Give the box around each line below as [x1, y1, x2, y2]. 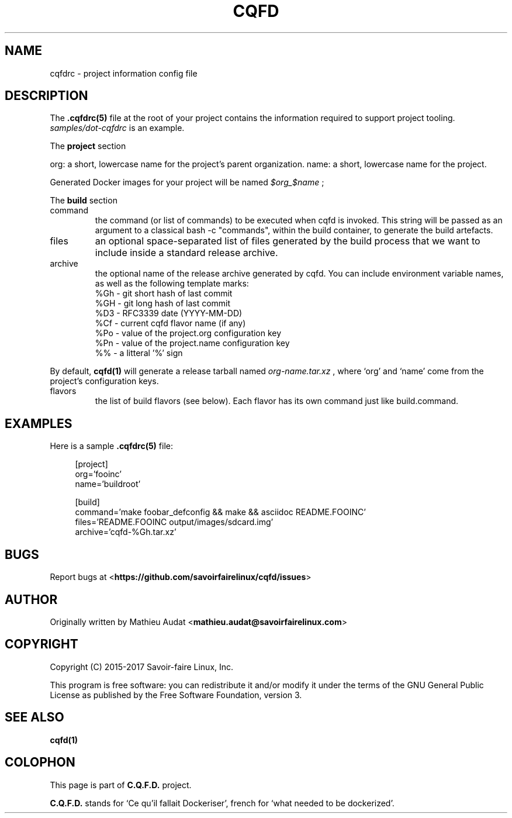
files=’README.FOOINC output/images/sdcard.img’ [75, 517, 274, 527]
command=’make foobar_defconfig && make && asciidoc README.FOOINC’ [75, 507, 366, 517]
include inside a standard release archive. [95, 247, 278, 259]
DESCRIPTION [5, 88, 88, 103]
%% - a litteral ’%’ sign [95, 348, 183, 358]
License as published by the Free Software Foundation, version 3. [50, 689, 302, 700]
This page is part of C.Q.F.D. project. [50, 779, 192, 790]
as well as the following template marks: [95, 278, 249, 289]
